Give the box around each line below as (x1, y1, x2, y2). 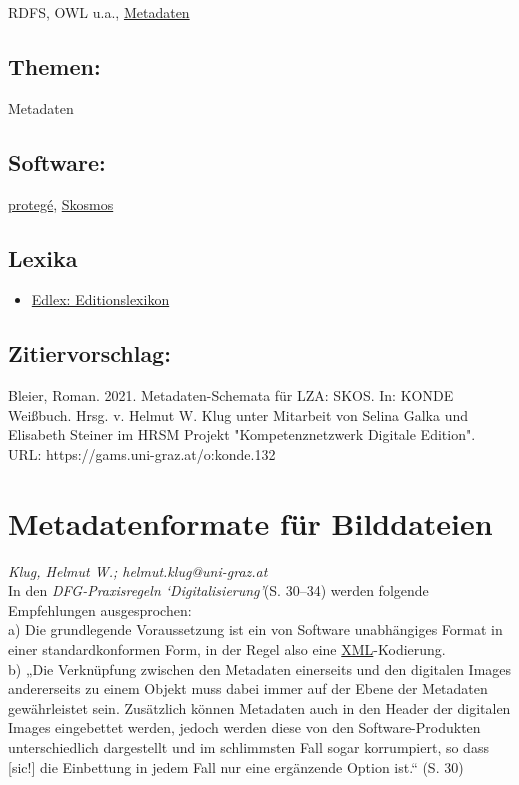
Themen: (8, 50, 101, 81)
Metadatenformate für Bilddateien (8, 502, 493, 543)
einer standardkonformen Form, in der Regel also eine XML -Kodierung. (8, 639, 446, 660)
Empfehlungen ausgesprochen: (8, 599, 192, 620)
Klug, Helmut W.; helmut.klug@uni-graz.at (8, 560, 268, 581)
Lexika (8, 242, 78, 273)
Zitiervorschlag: (8, 338, 171, 369)
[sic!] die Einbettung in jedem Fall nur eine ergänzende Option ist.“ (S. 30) (8, 756, 464, 777)
